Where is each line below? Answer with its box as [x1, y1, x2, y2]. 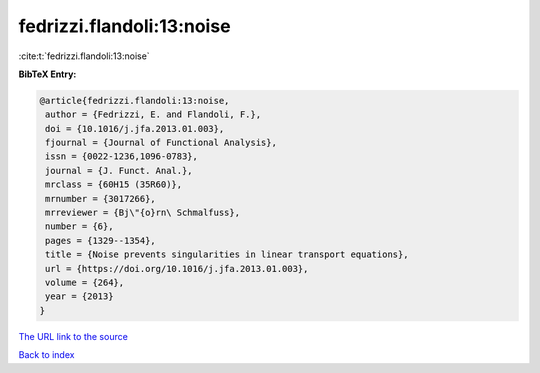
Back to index [18, 349, 75, 361]
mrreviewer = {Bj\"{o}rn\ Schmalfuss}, [45, 207, 240, 219]
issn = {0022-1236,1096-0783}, [45, 151, 199, 162]
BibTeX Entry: [18, 68, 77, 80]
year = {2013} [45, 291, 114, 302]
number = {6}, [45, 221, 114, 232]
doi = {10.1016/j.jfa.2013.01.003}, [45, 123, 225, 134]
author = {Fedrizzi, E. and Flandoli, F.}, [45, 109, 262, 120]
